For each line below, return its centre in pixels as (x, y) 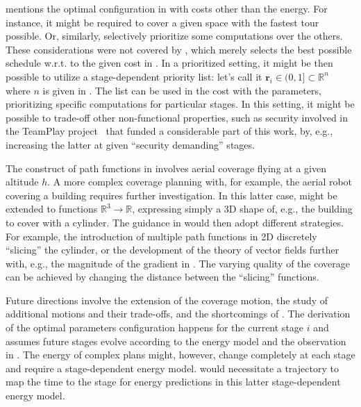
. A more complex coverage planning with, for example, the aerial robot (200, 182)
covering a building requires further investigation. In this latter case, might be (171, 195)
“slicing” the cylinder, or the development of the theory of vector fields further (173, 250)
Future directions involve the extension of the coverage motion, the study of (167, 300)
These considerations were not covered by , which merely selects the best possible (179, 49)
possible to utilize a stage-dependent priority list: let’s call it (134, 76)
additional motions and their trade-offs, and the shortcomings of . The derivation (178, 314)
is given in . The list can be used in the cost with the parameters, (182, 90)
